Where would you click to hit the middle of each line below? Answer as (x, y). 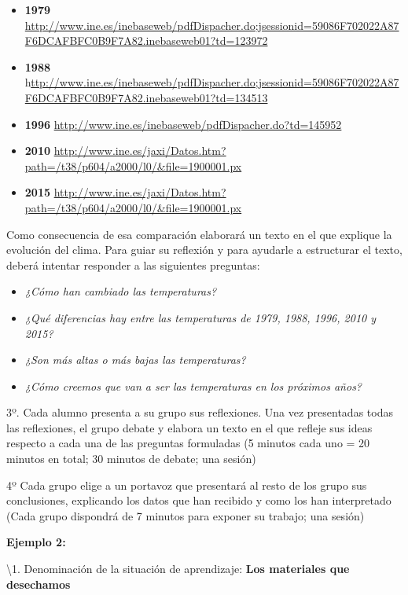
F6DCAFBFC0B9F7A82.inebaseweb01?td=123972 (146, 40)
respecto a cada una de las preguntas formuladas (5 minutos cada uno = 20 (188, 443)
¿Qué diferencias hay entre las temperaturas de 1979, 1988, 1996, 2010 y (200, 317)
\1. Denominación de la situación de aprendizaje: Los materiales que (178, 569)
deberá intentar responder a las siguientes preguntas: (133, 264)
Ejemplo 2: (36, 542)
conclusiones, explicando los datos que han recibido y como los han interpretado (199, 500)
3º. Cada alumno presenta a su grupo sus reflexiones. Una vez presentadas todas (200, 412)
